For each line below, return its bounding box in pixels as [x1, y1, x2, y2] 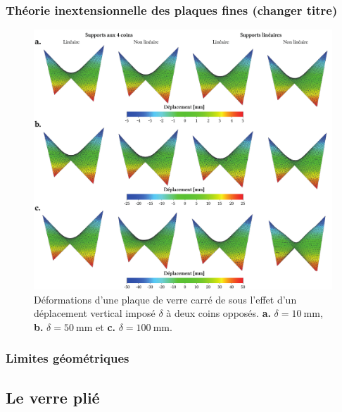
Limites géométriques [6, 349, 129, 367]
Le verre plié [6, 386, 100, 408]
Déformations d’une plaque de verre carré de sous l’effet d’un [34, 292, 297, 306]
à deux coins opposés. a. [166, 306, 271, 320]
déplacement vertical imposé [34, 306, 156, 320]
